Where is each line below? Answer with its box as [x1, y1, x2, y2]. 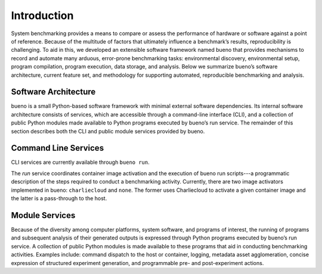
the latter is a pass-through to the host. [11, 195, 107, 202]
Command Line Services [11, 143, 104, 153]
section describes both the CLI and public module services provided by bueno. [11, 127, 205, 135]
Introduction [11, 9, 74, 22]
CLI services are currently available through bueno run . [11, 158, 150, 166]
